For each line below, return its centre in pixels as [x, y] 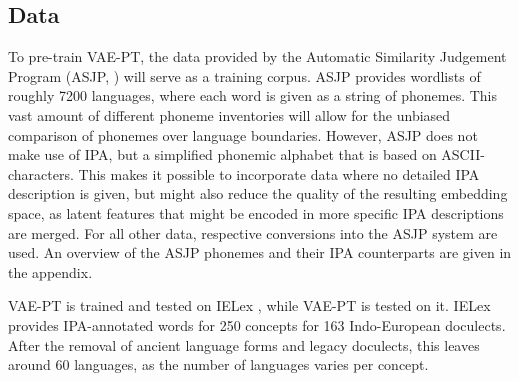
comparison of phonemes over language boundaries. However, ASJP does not [243, 134]
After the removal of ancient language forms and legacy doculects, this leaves [244, 344]
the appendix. [50, 271]
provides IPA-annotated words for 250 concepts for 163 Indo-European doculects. [257, 324]
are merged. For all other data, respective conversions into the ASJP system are [253, 232]
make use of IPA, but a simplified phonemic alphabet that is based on [222, 154]
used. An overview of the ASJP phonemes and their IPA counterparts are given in [260, 252]
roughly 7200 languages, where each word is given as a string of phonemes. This [253, 95]
